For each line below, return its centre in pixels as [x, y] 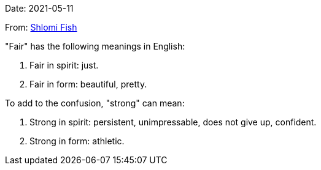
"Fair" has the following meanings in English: [95, 46]
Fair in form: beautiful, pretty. [88, 84]
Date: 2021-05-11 [39, 8]
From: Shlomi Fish [41, 27]
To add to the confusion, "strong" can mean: [95, 103]
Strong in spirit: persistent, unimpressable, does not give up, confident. [173, 122]
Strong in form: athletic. [77, 141]
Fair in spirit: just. [64, 65]
